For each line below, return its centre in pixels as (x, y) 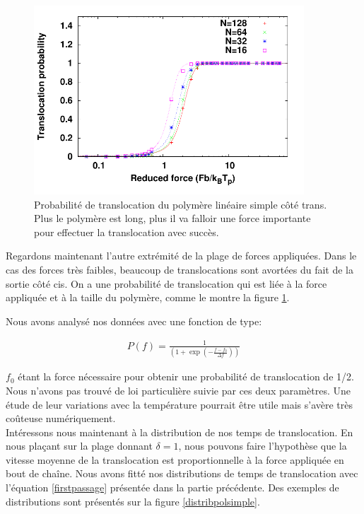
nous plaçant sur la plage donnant (79, 446)
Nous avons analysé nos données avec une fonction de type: (134, 321)
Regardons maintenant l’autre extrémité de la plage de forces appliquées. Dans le (181, 256)
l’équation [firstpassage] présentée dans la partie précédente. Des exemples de (172, 487)
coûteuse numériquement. (61, 418)
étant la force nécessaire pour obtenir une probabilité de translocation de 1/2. (186, 376)
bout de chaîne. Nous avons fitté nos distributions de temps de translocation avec (182, 473)
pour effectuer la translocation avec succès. (127, 232)
